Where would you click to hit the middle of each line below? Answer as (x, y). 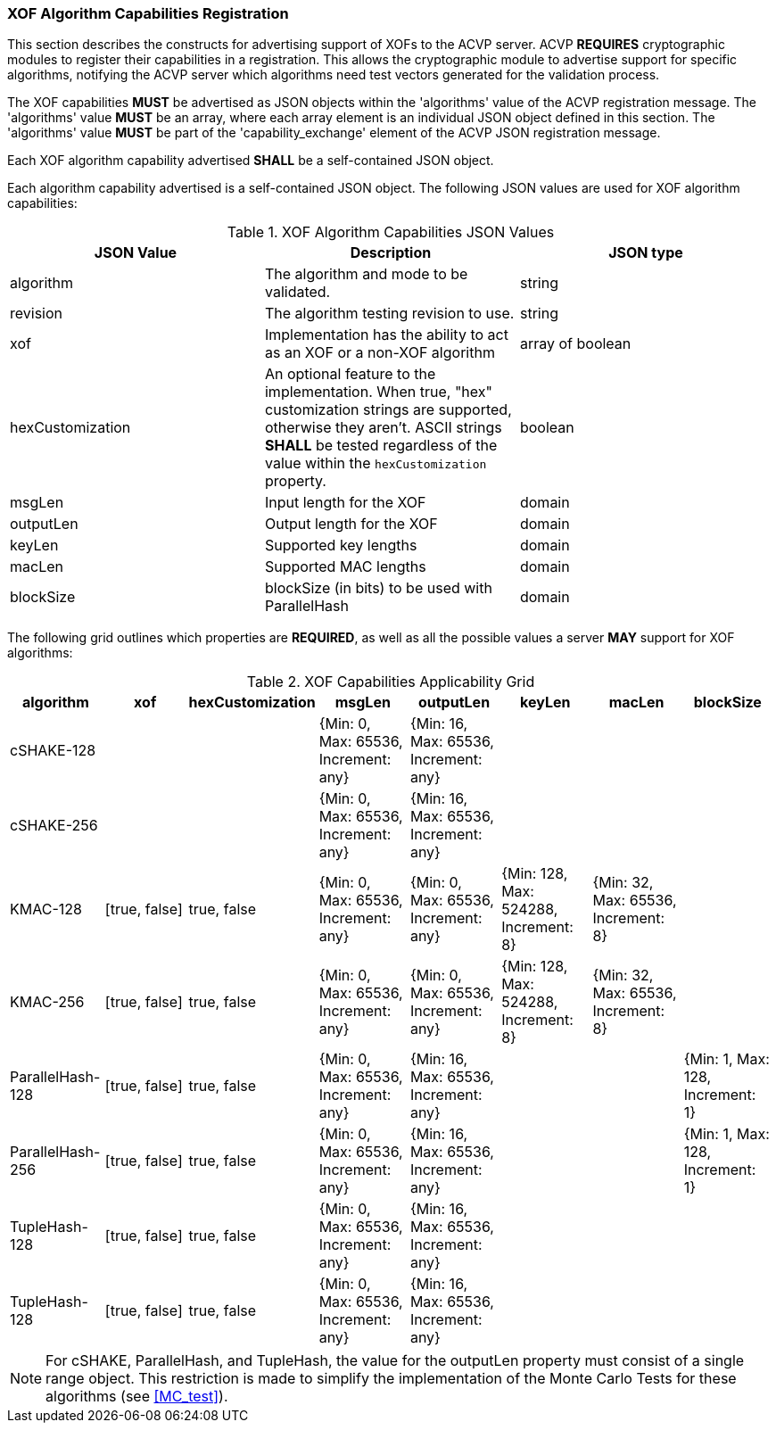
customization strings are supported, (388, 410)
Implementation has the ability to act (386, 335)
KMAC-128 (46, 909)
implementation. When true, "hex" (378, 392)
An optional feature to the (350, 374)
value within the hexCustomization (376, 463)
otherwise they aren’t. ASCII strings (383, 428)
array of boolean (575, 344)
